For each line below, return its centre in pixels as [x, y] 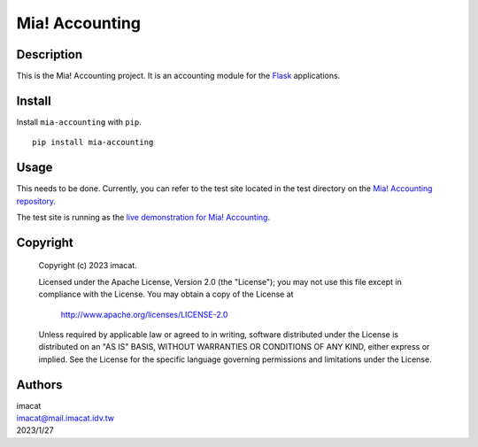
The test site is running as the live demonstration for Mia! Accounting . [143, 218]
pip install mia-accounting [93, 143]
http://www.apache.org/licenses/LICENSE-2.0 [144, 314]
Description [50, 54]
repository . [36, 201]
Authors [39, 385]
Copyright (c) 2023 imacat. [88, 266]
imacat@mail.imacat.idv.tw [66, 418]
